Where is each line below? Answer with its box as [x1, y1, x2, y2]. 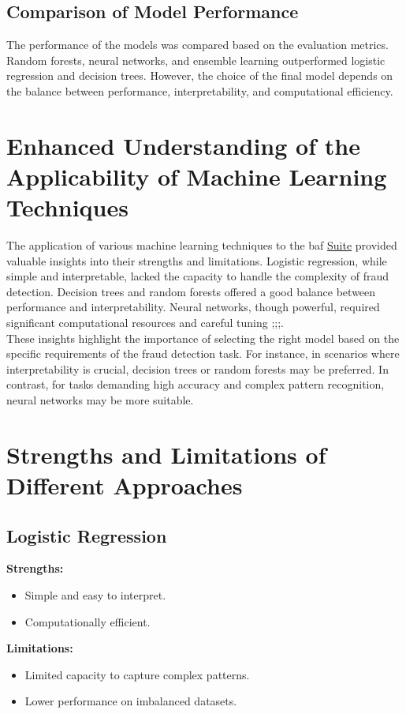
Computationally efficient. [24, 613, 151, 629]
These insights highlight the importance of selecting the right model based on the [6, 329, 400, 346]
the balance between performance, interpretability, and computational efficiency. [6, 82, 393, 99]
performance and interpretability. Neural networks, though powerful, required [6, 299, 380, 315]
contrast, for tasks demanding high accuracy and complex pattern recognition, [6, 376, 385, 393]
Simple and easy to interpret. [24, 586, 166, 603]
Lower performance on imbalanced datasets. [24, 693, 237, 709]
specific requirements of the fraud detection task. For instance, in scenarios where [6, 345, 400, 362]
